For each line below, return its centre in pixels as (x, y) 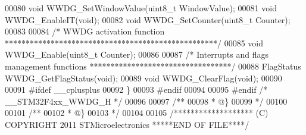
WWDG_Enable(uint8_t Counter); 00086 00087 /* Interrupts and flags (137, 54)
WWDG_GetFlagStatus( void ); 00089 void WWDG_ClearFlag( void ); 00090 (143, 78)
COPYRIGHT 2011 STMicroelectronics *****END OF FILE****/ (127, 124)
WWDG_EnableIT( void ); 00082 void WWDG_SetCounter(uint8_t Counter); (148, 19)
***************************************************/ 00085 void (134, 43)
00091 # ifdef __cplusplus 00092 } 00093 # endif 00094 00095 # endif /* (136, 90)
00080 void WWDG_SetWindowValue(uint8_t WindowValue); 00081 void (141, 8)
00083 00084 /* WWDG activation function (85, 31)
